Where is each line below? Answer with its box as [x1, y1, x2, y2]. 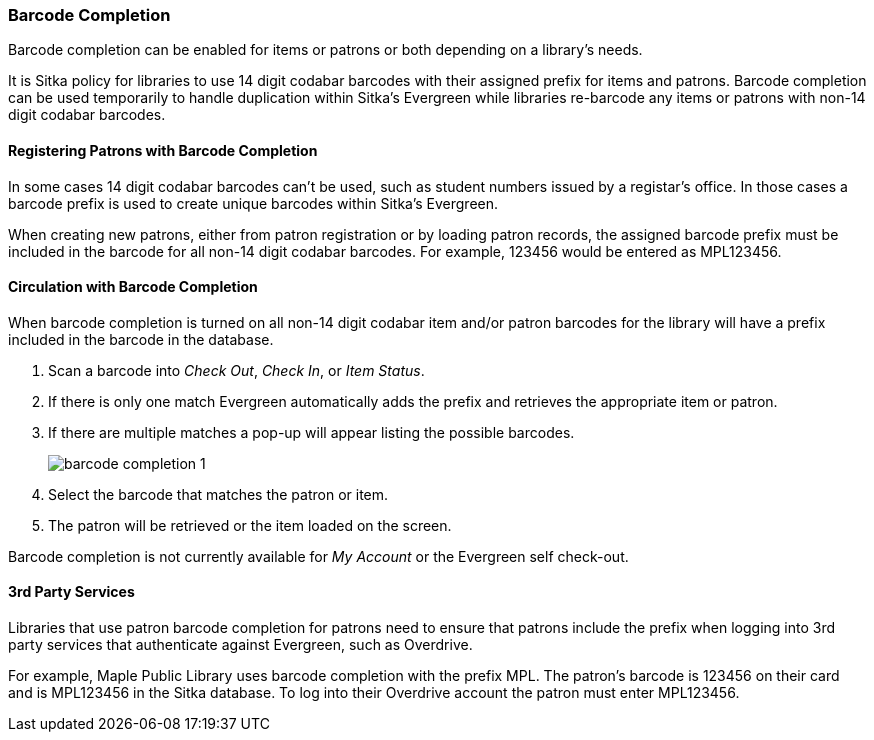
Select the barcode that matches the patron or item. [48, 485, 389, 503]
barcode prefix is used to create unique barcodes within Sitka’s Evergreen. [8, 194, 499, 212]
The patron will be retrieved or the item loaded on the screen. [48, 516, 452, 534]
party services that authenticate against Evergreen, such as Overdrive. [8, 636, 473, 654]
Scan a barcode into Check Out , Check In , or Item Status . [48, 361, 425, 379]
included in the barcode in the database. [8, 330, 274, 348]
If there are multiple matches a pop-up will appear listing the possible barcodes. [48, 423, 575, 441]
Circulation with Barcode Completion [8, 278, 258, 296]
